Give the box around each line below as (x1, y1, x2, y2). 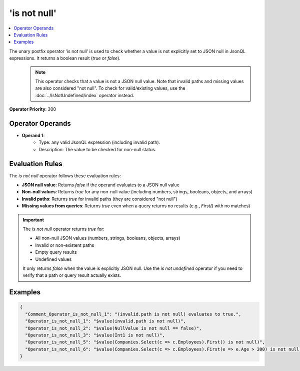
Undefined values (35, 256, 72, 262)
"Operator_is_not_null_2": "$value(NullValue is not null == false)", (25, 325, 202, 331)
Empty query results (35, 249, 77, 255)
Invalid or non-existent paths (35, 242, 94, 248)
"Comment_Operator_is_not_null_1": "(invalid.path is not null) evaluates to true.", (25, 311, 241, 317)
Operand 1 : (21, 132, 45, 138)
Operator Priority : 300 (9, 106, 56, 112)
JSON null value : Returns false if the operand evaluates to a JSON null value (21, 182, 179, 188)
